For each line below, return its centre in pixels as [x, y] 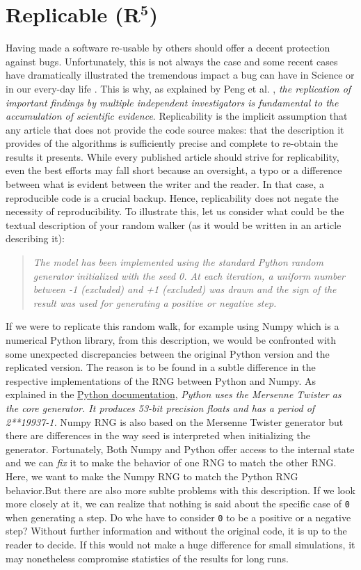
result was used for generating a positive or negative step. [155, 302]
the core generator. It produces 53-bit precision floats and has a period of [160, 407]
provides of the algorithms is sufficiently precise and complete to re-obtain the [172, 143]
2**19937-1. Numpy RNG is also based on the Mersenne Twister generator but [175, 421]
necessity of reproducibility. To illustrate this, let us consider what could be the [175, 211]
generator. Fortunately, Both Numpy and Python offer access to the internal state [180, 449]
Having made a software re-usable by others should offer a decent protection [168, 48]
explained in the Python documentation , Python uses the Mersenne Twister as [174, 394]
